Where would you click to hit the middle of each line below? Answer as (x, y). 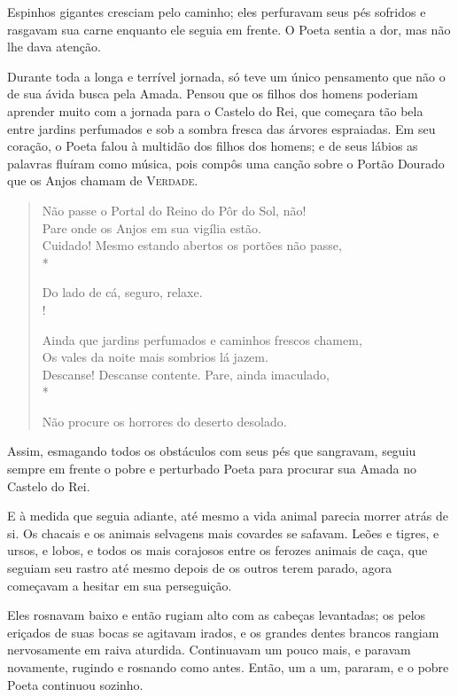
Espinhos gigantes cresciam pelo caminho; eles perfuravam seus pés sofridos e (217, 12)
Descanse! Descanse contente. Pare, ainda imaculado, (186, 374)
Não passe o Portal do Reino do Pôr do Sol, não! (174, 210)
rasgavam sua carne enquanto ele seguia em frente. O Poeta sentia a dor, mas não (229, 29)
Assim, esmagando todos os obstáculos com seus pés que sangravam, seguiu (212, 451)
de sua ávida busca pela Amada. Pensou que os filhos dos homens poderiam (213, 94)
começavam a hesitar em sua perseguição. (120, 585)
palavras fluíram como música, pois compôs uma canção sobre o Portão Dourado (226, 163)
